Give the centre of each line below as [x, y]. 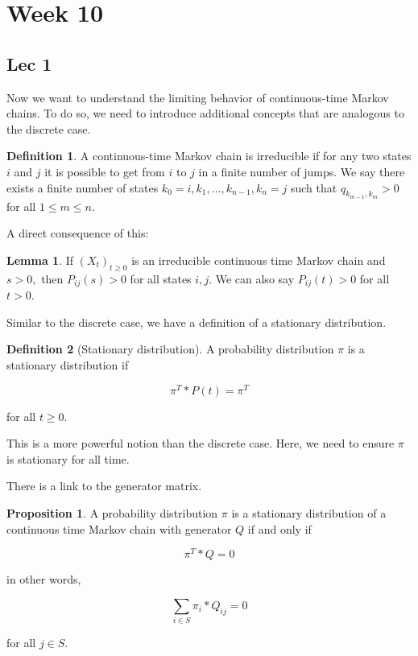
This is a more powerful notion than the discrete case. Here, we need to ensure [201, 443]
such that [314, 187]
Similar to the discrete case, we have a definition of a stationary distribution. [197, 322]
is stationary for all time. [68, 458]
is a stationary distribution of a [309, 513]
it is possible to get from [105, 171]
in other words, [44, 579]
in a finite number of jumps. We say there [302, 171]
